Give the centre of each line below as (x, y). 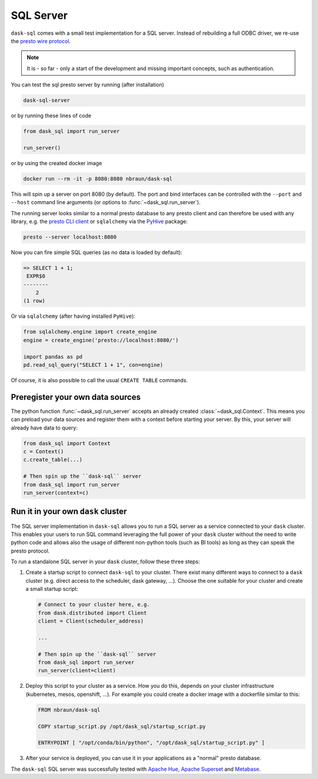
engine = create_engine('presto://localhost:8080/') (101, 340)
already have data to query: (44, 428)
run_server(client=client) (77, 670)
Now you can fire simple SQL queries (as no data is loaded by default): (97, 252)
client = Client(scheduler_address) (91, 621)
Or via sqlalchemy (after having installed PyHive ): (73, 316)
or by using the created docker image (57, 163)
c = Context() (44, 452)
